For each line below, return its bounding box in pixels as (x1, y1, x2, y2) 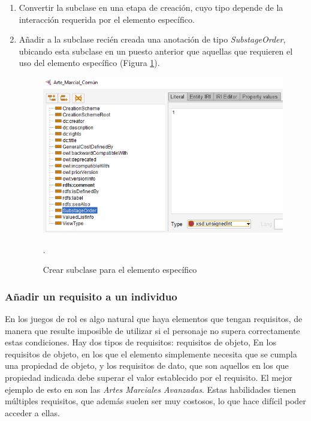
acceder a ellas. (5, 406, 60, 419)
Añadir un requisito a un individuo (5, 288, 177, 303)
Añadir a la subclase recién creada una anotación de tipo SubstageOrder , (19, 33, 286, 46)
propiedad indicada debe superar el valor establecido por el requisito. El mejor (5, 371, 292, 383)
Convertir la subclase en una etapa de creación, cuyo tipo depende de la (19, 1, 283, 13)
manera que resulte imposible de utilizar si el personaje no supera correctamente (5, 324, 300, 336)
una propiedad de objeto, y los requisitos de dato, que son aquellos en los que (5, 359, 289, 372)
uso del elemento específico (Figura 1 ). (19, 56, 160, 69)
